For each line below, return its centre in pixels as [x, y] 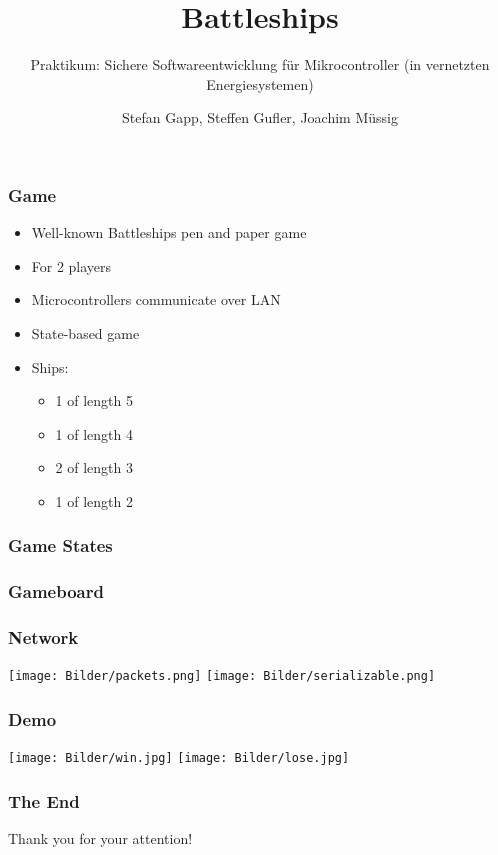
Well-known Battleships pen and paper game [169, 232]
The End [44, 800]
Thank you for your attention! [100, 838]
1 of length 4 [94, 433]
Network [43, 637]
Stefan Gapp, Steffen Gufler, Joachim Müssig [260, 117]
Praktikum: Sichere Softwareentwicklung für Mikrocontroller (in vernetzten [260, 64]
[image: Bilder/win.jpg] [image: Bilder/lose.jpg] [179, 758]
